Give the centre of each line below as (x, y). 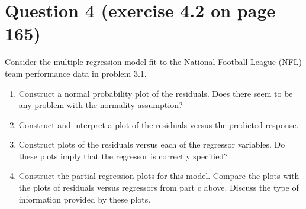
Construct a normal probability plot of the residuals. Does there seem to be (156, 93)
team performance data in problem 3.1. (76, 73)
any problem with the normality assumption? (101, 105)
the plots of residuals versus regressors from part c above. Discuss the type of (159, 187)
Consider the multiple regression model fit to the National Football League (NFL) (154, 62)
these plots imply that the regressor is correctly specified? (123, 156)
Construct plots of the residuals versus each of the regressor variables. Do (152, 144)
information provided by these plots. (85, 199)
